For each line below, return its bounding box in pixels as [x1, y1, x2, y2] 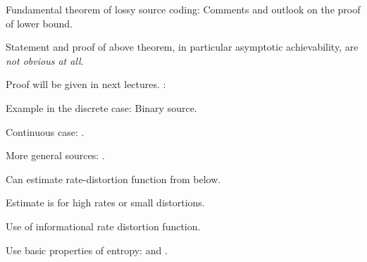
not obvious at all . [6, 53, 84, 68]
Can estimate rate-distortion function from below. [6, 171, 221, 186]
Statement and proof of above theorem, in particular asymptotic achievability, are [6, 39, 359, 54]
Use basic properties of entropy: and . [6, 242, 168, 257]
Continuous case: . [6, 124, 85, 139]
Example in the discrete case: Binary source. [6, 100, 197, 115]
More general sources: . [6, 148, 105, 163]
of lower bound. [6, 15, 73, 30]
